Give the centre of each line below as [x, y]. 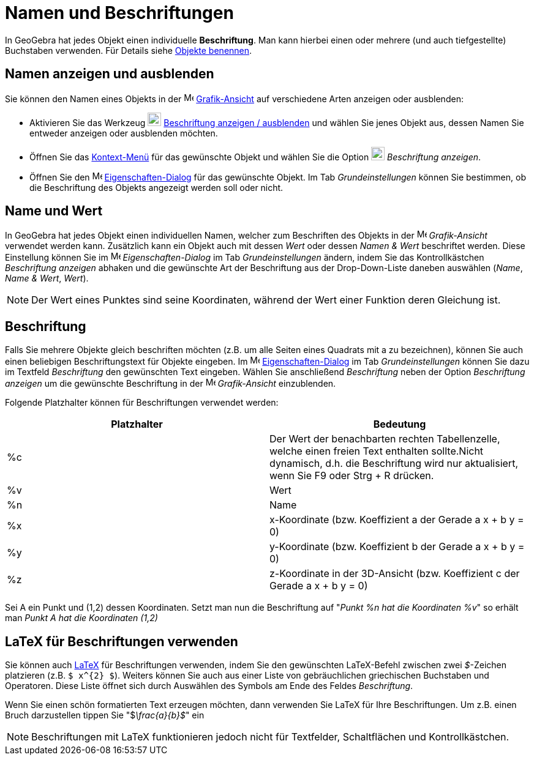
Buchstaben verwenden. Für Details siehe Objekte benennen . [129, 50]
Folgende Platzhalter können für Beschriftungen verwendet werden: [142, 403]
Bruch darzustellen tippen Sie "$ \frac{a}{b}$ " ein [105, 715]
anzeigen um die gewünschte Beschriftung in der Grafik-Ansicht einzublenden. [171, 384]
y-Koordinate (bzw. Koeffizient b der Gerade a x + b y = [397, 547]
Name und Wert [54, 211]
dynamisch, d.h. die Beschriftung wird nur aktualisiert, [394, 464]
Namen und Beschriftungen [119, 13]
